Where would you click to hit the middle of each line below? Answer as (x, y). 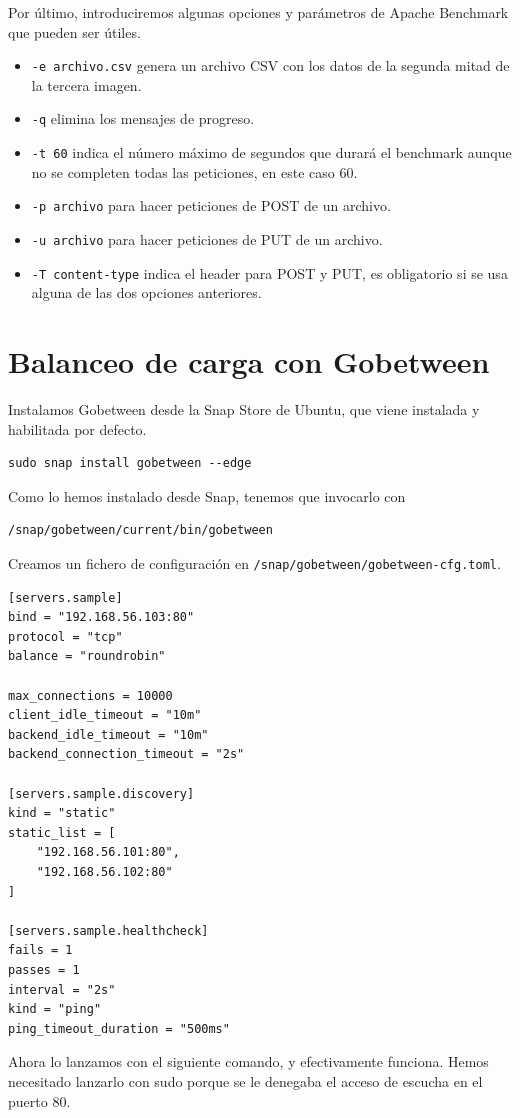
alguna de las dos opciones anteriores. (146, 292)
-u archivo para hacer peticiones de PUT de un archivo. (207, 239)
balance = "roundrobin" (87, 656)
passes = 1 (44, 969)
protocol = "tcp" (65, 636)
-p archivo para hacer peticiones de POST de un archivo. (211, 205)
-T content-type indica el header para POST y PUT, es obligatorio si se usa (269, 272)
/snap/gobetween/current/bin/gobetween (140, 530)
